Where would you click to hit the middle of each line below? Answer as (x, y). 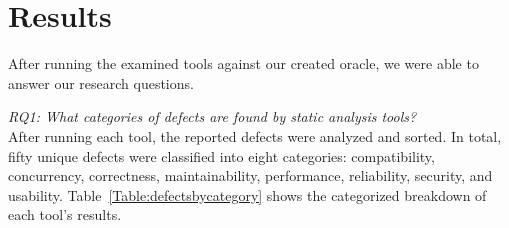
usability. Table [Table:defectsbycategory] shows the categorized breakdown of (247, 194)
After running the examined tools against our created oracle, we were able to (243, 63)
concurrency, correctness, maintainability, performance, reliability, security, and (250, 175)
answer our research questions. (101, 82)
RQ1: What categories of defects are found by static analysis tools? (212, 116)
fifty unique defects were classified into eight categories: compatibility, (221, 155)
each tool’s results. (65, 214)
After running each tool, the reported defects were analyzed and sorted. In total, (255, 135)
